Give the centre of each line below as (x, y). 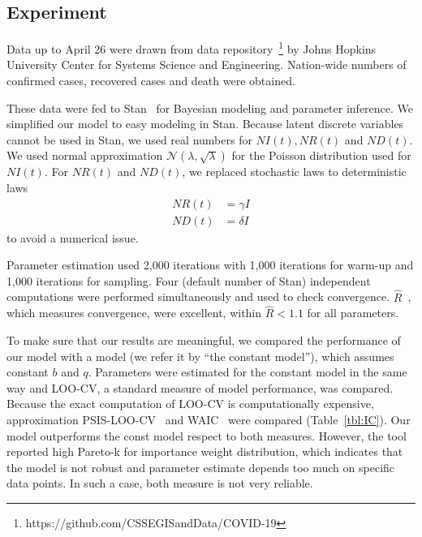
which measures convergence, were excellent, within (134, 313)
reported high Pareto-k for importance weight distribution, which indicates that (205, 451)
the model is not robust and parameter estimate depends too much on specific (201, 467)
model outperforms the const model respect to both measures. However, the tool (207, 435)
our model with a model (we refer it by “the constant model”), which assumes (200, 356)
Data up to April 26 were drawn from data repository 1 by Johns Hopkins (192, 47)
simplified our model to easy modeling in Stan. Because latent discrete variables (205, 124)
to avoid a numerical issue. (73, 237)
